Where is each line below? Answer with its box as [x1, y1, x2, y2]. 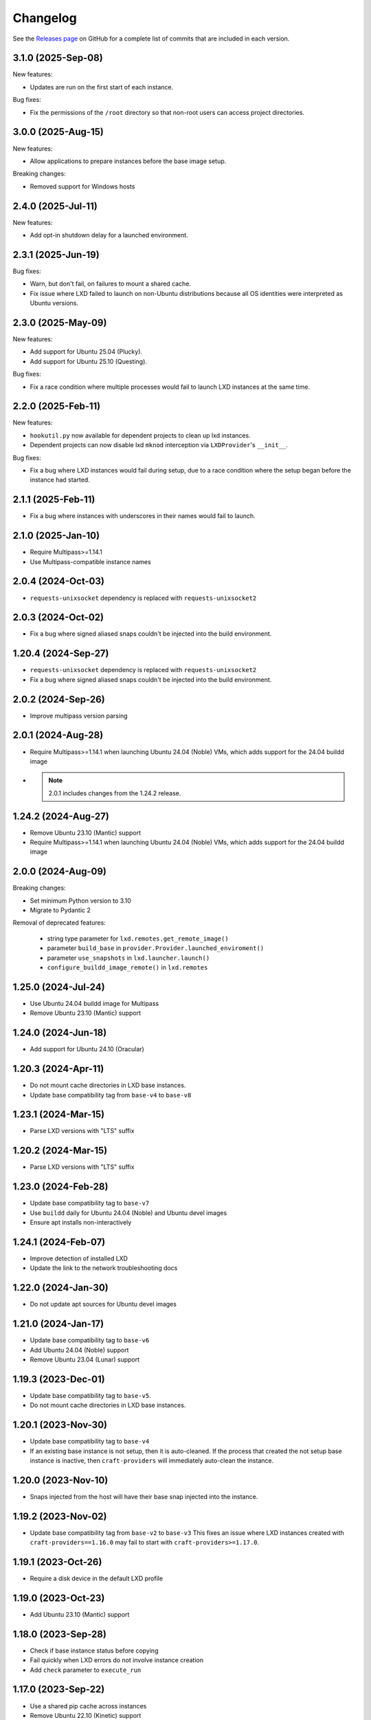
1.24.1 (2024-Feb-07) [12, 1236, 106, 1248]
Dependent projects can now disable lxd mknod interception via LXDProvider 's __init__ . [30, 441, 289, 449]
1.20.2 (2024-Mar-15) [12, 1145, 108, 1157]
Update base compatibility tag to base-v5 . [30, 1391, 151, 1399]
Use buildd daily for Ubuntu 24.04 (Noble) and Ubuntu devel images [30, 1208, 227, 1217]
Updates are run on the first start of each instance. [30, 83, 174, 91]
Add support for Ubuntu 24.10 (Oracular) [30, 1045, 144, 1053]
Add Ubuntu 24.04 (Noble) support [30, 1346, 129, 1354]
